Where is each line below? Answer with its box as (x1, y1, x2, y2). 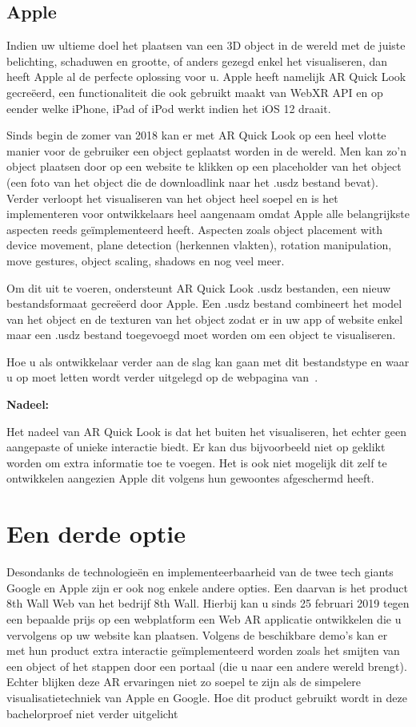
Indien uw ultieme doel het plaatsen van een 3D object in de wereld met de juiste (6, 37, 406, 54)
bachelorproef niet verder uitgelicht (6, 705, 178, 721)
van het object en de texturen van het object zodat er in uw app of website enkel (6, 310, 403, 327)
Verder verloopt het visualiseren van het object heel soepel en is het (6, 189, 338, 206)
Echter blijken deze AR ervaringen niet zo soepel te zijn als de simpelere (6, 673, 361, 690)
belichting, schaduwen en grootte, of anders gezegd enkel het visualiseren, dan (6, 52, 388, 69)
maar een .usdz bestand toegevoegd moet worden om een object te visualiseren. (6, 326, 396, 343)
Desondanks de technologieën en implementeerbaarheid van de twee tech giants (6, 563, 394, 580)
